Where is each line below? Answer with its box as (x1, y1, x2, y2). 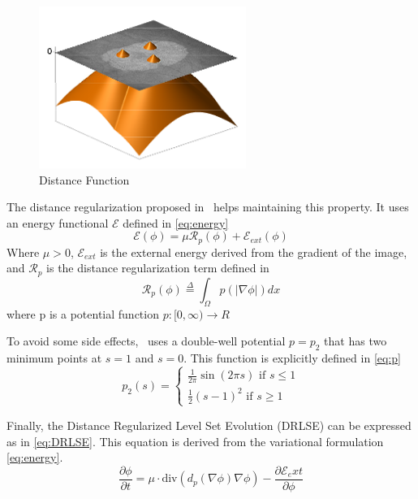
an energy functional (6, 214, 109, 231)
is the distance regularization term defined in (46, 259, 269, 276)
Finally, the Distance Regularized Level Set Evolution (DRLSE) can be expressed (6, 416, 412, 433)
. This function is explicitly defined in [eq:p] (183, 349, 401, 367)
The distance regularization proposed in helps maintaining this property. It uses (6, 198, 409, 215)
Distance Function (39, 171, 130, 188)
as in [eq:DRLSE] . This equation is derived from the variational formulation (6, 432, 384, 449)
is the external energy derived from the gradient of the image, (100, 243, 407, 260)
